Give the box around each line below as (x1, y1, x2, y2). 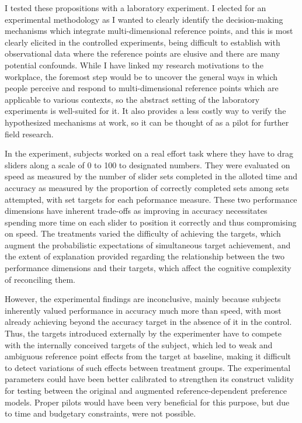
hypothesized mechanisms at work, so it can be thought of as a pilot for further (5, 116, 289, 128)
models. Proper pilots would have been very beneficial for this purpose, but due (5, 396, 290, 408)
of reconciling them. (5, 273, 75, 285)
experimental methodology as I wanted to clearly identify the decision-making (5, 13, 283, 25)
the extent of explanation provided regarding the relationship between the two (5, 250, 284, 262)
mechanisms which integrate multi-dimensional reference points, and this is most (5, 25, 293, 37)
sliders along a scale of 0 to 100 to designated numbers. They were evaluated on (5, 158, 290, 171)
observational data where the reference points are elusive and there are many (5, 47, 280, 60)
